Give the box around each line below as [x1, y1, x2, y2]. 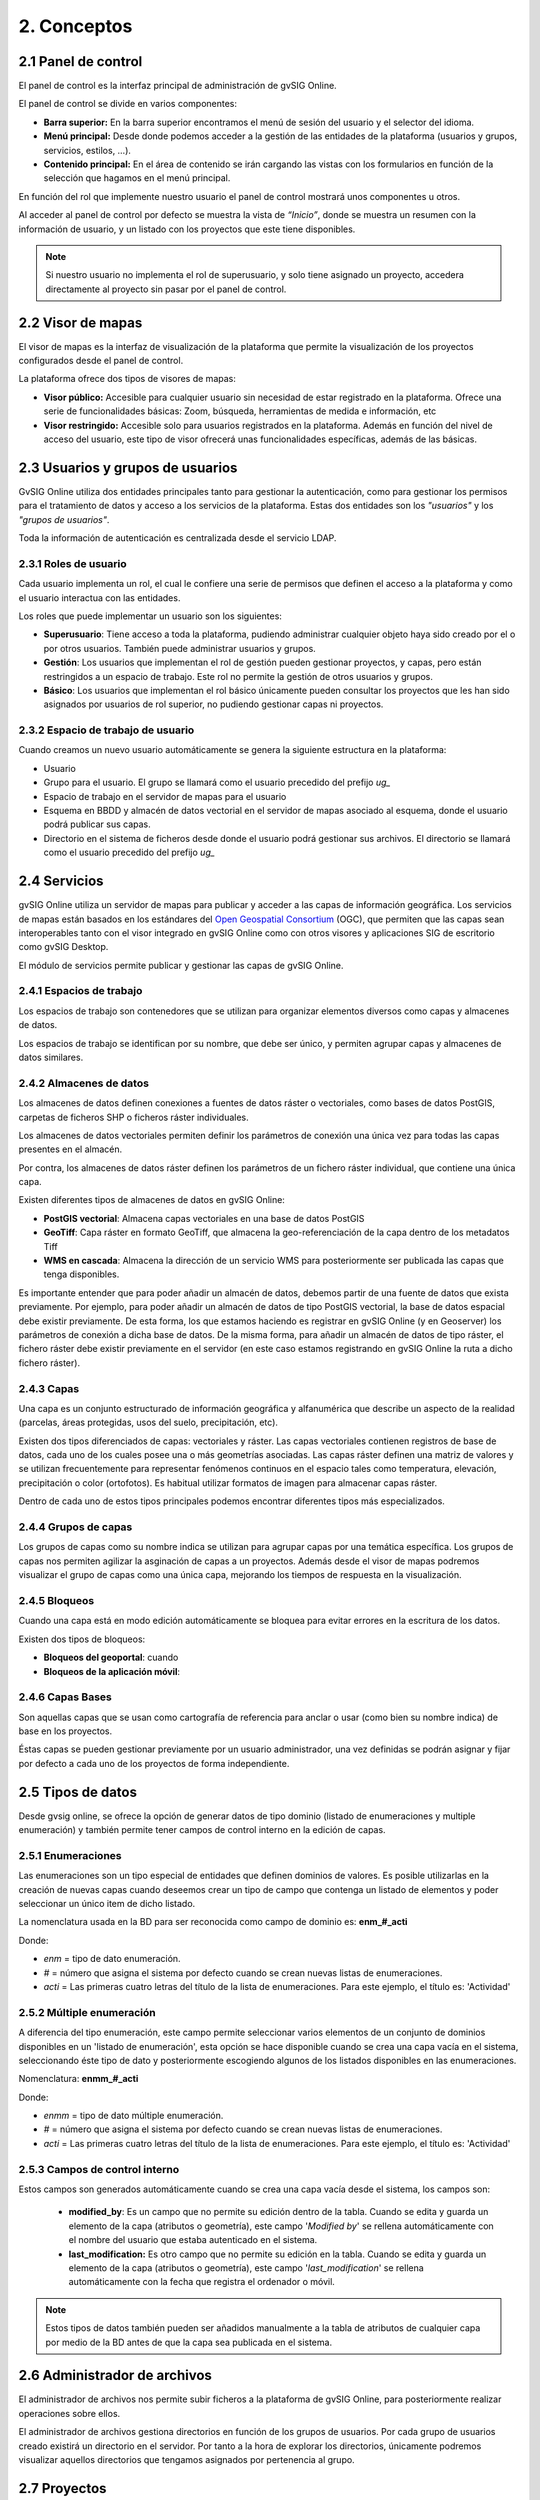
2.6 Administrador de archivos [18, 2367, 212, 2384]
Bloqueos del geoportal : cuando [43, 1651, 179, 1664]
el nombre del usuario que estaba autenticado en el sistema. [68, 2234, 318, 2246]
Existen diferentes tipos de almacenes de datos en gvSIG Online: [18, 1194, 285, 1206]
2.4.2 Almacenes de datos [18, 1076, 150, 1090]
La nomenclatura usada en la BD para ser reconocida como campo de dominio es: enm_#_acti [18, 1916, 408, 1928]
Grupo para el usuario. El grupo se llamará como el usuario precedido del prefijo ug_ [43, 776, 391, 789]
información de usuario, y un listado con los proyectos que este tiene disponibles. [18, 223, 356, 235]
